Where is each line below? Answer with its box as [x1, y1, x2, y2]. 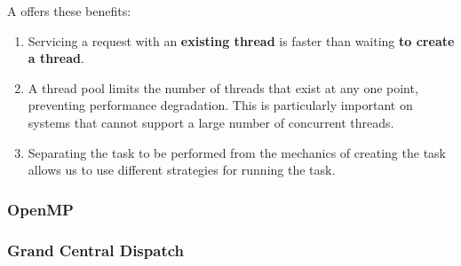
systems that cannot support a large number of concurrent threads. [28, 113, 394, 131]
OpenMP [7, 198, 74, 220]
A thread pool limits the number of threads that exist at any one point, [28, 78, 418, 97]
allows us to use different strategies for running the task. [28, 160, 336, 179]
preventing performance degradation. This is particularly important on [28, 96, 413, 114]
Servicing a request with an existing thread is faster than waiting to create [28, 31, 455, 50]
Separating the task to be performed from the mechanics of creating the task [28, 143, 446, 161]
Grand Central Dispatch [7, 239, 184, 261]
